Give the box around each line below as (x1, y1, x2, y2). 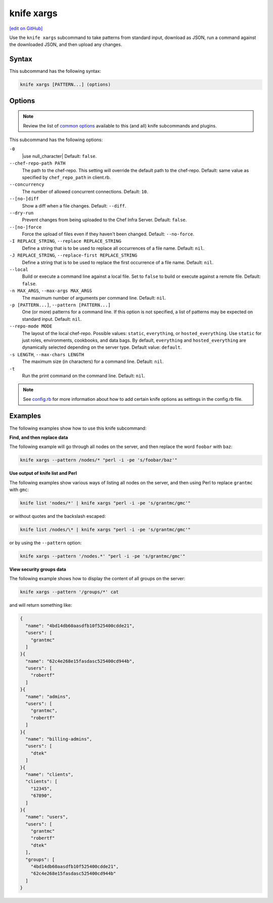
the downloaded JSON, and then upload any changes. (9, 42, 122, 48)
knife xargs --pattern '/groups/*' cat (20, 589, 119, 595)
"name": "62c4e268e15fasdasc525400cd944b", (25, 658, 135, 664)
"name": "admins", (25, 693, 71, 700)
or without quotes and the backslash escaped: (9, 513, 106, 519)
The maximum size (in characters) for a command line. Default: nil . (22, 358, 164, 364)
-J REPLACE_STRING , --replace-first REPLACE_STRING (9, 252, 138, 258)
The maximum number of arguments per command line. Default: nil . (22, 295, 166, 301)
